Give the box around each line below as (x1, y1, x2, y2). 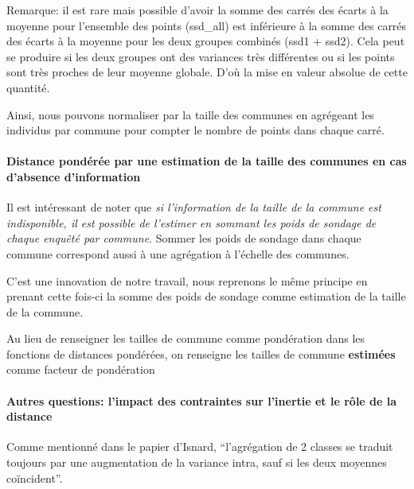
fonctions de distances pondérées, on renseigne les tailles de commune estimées (6, 345, 396, 362)
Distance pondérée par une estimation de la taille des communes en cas (6, 153, 407, 169)
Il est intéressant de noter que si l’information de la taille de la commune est (6, 199, 381, 215)
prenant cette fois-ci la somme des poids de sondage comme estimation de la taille (6, 288, 406, 305)
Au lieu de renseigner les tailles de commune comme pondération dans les (6, 330, 365, 347)
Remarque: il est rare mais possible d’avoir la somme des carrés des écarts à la (6, 2, 389, 17)
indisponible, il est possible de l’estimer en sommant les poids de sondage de (6, 214, 377, 231)
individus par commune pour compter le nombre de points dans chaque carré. (6, 122, 385, 138)
